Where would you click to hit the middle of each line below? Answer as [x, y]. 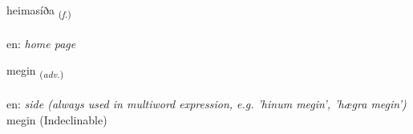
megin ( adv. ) [35, 71]
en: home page [41, 43]
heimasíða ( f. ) [39, 11]
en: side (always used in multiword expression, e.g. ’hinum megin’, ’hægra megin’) [206, 104]
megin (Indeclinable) [57, 119]
